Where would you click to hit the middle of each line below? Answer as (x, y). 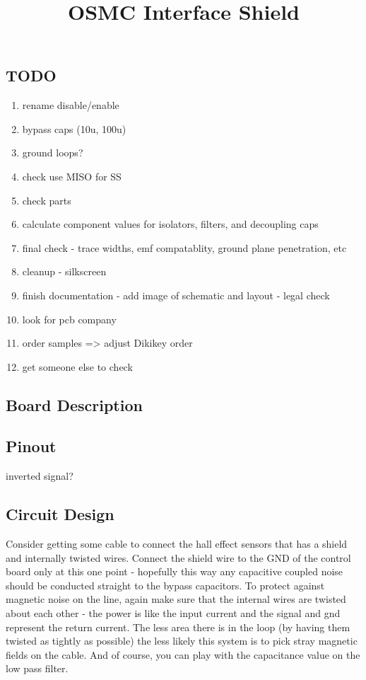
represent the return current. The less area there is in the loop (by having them (178, 627)
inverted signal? (40, 476)
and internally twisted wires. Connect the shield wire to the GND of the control (178, 557)
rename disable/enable (71, 105)
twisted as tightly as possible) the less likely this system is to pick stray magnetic (182, 641)
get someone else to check (77, 366)
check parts (47, 200)
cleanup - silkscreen (64, 271)
